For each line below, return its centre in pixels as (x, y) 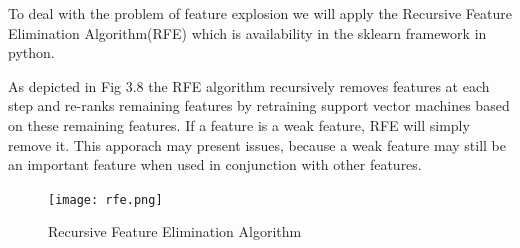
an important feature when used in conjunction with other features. (215, 164)
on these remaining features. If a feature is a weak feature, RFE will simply (239, 124)
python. (31, 52)
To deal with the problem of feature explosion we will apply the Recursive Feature (260, 13)
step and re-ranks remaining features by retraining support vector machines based (259, 105)
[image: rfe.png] (105, 199)
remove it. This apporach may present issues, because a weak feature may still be (257, 144)
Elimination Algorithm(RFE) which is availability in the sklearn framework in (247, 32)
